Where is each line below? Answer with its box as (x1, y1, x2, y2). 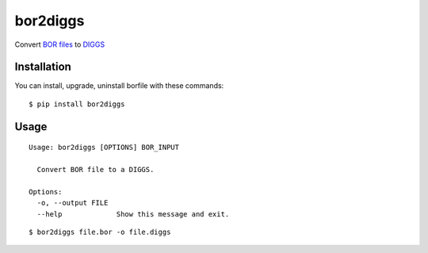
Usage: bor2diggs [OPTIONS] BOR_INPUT (29, 143, 180, 152)
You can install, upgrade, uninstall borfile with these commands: (14, 81, 224, 90)
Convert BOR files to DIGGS (14, 40, 105, 49)
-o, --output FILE (36, 198, 109, 208)
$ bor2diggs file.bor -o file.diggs (29, 227, 171, 236)
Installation (14, 60, 71, 74)
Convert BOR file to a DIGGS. (36, 165, 155, 174)
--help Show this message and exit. (36, 209, 230, 218)
